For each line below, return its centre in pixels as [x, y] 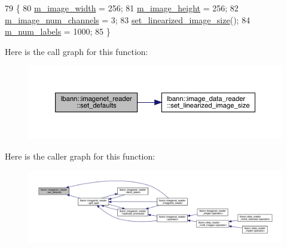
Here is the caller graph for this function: [80, 156]
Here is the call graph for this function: [77, 51]
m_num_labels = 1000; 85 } [58, 31]
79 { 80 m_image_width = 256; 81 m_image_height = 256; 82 [122, 8]
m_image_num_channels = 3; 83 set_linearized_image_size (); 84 [128, 19]
